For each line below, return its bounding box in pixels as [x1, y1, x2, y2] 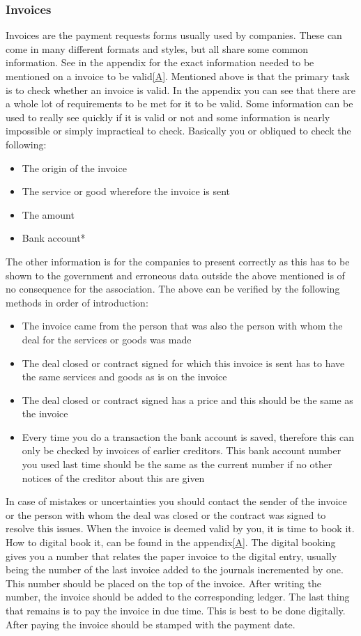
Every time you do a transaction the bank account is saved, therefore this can [22, 429, 355, 444]
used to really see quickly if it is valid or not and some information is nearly [6, 109, 330, 124]
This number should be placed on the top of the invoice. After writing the [6, 575, 321, 590]
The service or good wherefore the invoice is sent [22, 184, 231, 199]
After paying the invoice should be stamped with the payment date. [6, 616, 295, 631]
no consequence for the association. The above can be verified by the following [6, 281, 340, 296]
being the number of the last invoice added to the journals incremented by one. [6, 562, 344, 577]
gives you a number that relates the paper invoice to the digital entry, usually [6, 548, 337, 563]
